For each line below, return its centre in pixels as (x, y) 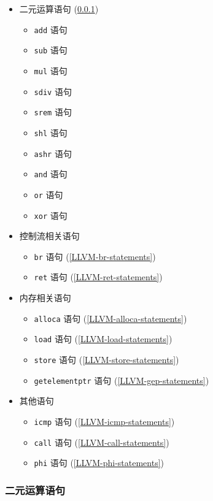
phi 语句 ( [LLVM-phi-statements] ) (99, 463)
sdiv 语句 (53, 91)
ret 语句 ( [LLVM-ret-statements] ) (98, 277)
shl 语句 (51, 132)
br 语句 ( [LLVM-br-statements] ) (95, 256)
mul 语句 (51, 70)
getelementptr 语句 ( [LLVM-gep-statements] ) (122, 380)
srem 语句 (53, 112)
